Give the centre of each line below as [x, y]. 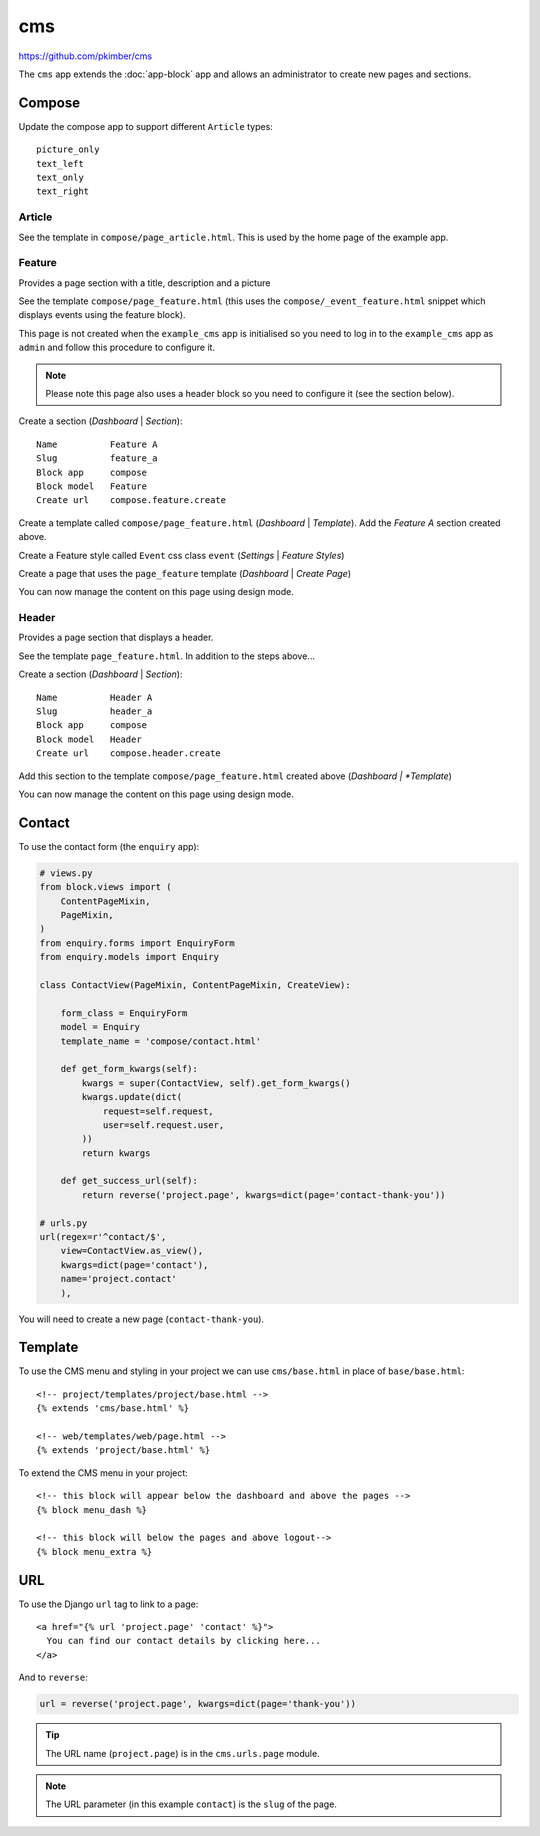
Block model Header [89, 739]
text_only [60, 178]
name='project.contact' [118, 1279]
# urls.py [63, 1223]
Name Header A [94, 697]
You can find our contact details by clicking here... [184, 1641]
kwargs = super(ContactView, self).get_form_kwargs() [216, 1083]
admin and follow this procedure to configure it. [116, 347]
